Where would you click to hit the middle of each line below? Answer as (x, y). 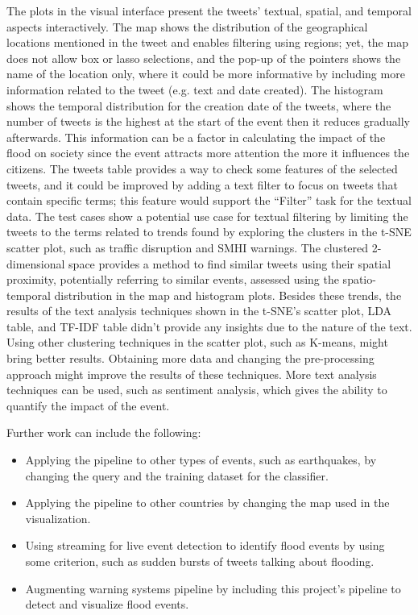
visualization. (58, 518)
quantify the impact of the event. (88, 405)
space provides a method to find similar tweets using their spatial (230, 263)
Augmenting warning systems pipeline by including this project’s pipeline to (213, 588)
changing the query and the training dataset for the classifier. (177, 475)
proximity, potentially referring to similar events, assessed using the (173, 279)
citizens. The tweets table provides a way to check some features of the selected (202, 168)
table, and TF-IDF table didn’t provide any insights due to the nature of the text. (209, 326)
